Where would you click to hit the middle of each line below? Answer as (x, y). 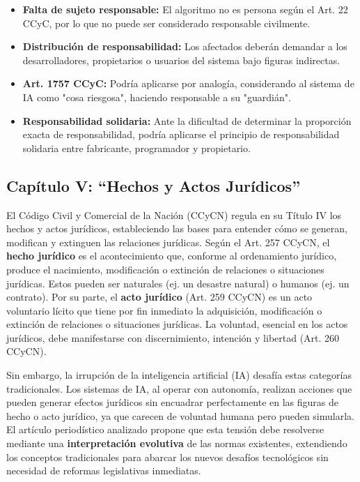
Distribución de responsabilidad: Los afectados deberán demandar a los (185, 46)
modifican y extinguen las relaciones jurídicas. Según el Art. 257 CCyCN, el (168, 242)
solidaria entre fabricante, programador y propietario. (136, 148)
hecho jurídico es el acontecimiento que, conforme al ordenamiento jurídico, (172, 256)
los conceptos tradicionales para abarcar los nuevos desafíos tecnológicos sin (167, 457)
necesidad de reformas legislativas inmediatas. (104, 470)
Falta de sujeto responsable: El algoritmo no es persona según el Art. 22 (185, 9)
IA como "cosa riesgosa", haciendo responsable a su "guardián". (157, 97)
